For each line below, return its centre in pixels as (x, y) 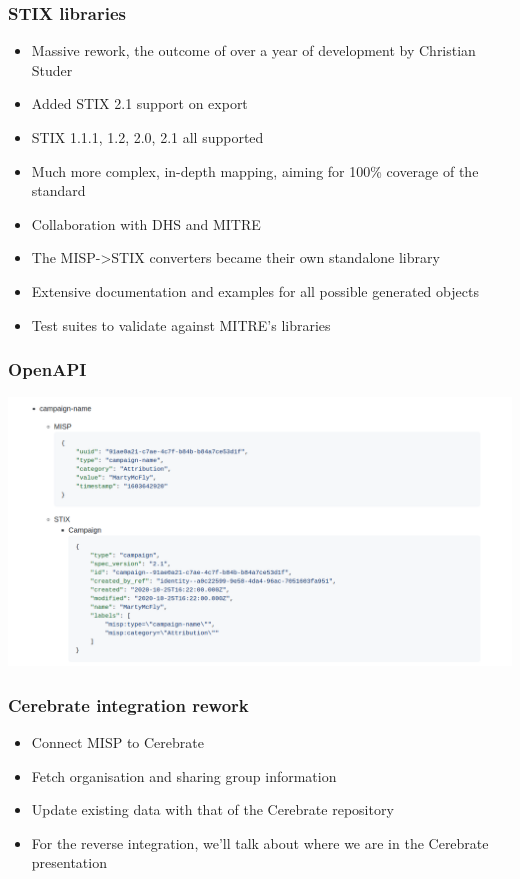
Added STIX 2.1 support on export (139, 103)
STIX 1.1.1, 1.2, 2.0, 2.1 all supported (147, 137)
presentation (69, 862)
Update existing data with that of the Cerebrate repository (212, 809)
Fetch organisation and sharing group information (184, 775)
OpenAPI (47, 369)
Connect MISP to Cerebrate (117, 741)
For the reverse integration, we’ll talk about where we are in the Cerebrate (260, 842)
